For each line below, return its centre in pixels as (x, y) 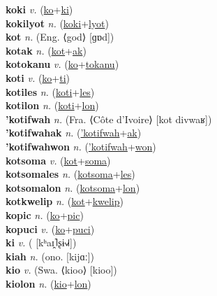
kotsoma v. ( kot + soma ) (58, 160)
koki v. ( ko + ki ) (39, 9)
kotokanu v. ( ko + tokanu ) (62, 64)
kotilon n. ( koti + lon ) (52, 105)
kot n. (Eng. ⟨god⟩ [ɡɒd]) (60, 37)
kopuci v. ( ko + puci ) (50, 228)
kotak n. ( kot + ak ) (46, 50)
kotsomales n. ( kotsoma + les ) (70, 174)
